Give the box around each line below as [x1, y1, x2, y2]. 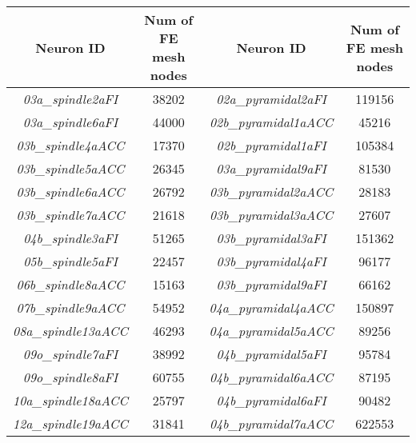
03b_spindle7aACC [16, 206, 125, 224]
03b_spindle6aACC [16, 182, 125, 201]
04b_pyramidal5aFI [216, 345, 326, 363]
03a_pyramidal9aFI [216, 159, 327, 178]
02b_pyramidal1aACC [209, 113, 334, 131]
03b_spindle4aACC [16, 136, 125, 154]
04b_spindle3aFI [23, 229, 118, 247]
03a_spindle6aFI [22, 113, 118, 131]
